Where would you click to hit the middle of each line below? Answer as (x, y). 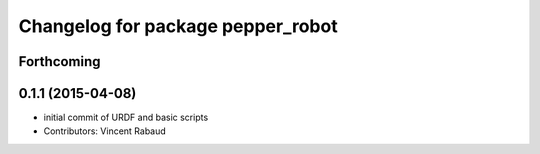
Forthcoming (59, 61)
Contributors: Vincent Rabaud (105, 131)
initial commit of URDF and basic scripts (126, 117)
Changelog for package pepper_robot (178, 26)
